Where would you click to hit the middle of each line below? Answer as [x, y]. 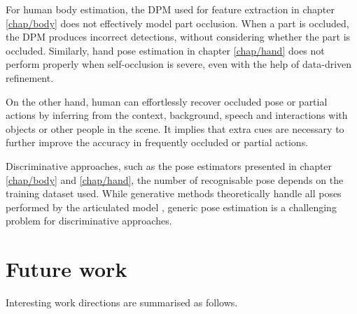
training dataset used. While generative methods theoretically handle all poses [174, 193]
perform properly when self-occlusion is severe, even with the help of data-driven [179, 64]
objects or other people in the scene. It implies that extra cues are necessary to [175, 128]
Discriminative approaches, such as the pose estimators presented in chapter [169, 165]
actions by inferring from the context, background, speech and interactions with [177, 115]
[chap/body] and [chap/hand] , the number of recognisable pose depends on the [175, 179]
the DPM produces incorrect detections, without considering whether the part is [178, 37]
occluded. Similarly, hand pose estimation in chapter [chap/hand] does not [165, 50]
